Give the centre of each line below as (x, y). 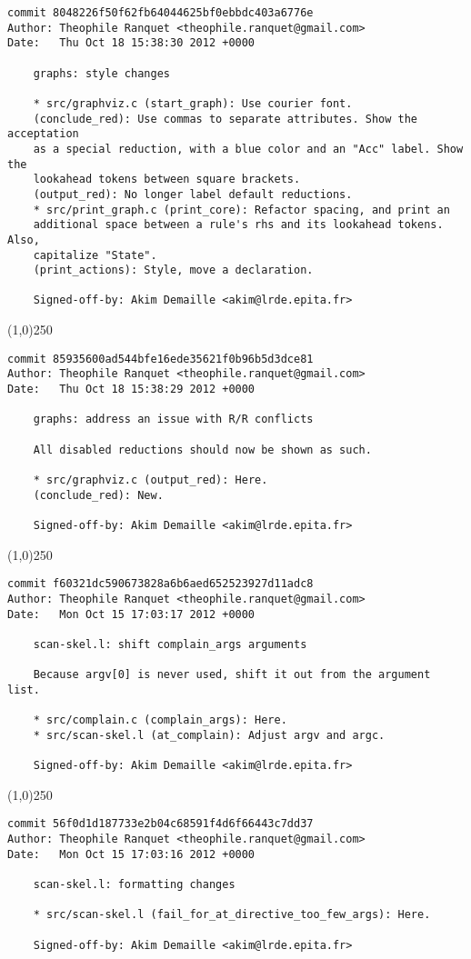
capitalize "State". (95, 255)
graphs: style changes (101, 73)
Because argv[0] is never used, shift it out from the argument (232, 675)
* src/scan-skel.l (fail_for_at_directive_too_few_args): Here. (232, 915)
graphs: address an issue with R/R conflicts (173, 420)
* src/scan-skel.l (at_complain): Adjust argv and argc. (209, 735)
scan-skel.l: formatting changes (134, 884)
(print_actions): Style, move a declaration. (173, 270)
